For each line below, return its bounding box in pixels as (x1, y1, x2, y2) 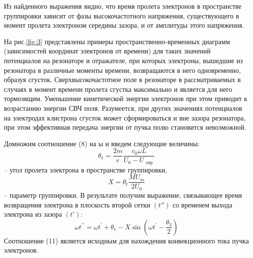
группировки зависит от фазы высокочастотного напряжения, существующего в (4, 10, 239, 20)
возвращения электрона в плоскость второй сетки (4, 199, 150, 209)
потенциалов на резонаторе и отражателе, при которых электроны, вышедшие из (4, 55, 243, 65)
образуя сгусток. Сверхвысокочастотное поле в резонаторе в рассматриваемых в (4, 74, 241, 85)
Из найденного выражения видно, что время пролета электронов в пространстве (4, 1, 242, 11)
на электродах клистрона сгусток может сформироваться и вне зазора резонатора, (4, 112, 246, 122)
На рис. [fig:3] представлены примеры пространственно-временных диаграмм (4, 36, 230, 46)
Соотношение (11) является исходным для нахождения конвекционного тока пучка (4, 235, 249, 245)
